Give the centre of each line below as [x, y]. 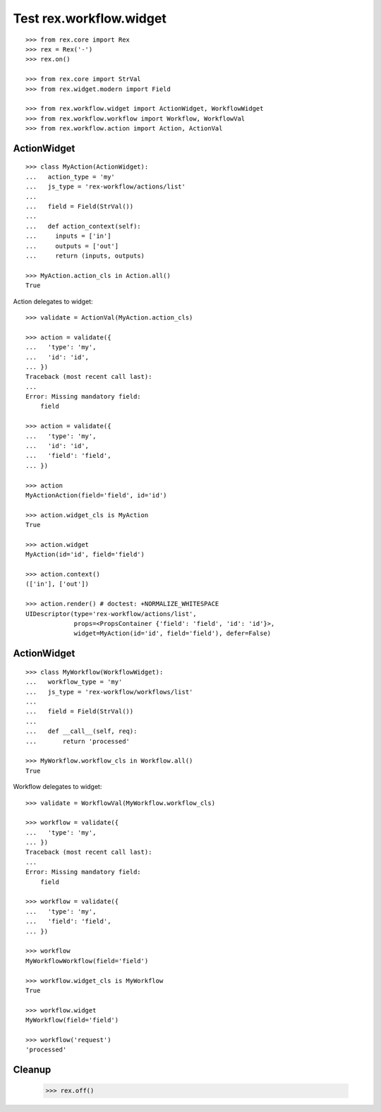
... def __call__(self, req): [81, 731]
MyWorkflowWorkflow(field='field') [87, 961]
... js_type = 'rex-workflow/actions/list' [106, 187]
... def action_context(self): [83, 226]
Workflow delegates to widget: [58, 787]
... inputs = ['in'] [68, 236]
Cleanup [32, 1070]
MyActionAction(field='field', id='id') [96, 495]
